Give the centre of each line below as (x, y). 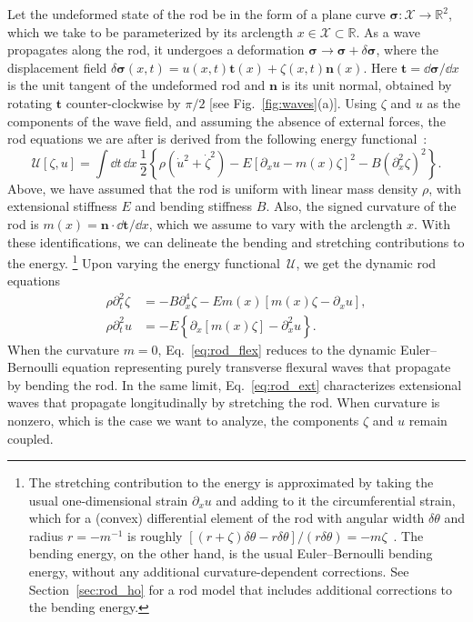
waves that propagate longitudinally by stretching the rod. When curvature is (224, 402)
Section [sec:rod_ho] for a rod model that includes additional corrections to (240, 589)
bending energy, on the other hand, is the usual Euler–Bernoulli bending (231, 553)
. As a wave (388, 31)
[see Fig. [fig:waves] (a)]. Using (293, 102)
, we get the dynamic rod (366, 262)
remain (428, 420)
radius (46, 535)
